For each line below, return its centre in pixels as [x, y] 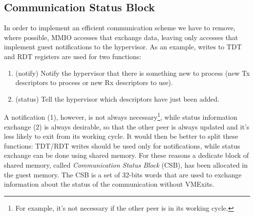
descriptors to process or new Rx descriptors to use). [94, 82]
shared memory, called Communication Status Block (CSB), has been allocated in [126, 164]
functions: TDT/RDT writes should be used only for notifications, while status [122, 145]
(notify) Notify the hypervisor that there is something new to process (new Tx [133, 73]
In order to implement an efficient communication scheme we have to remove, [120, 28]
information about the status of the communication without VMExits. [109, 184]
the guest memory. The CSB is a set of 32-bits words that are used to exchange [123, 174]
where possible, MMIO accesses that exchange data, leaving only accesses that [121, 37]
